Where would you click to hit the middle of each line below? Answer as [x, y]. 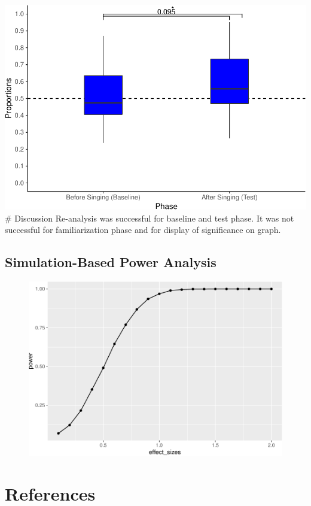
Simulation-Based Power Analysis [111, 262]
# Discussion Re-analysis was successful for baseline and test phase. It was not [150, 218]
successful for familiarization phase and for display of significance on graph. [143, 230]
